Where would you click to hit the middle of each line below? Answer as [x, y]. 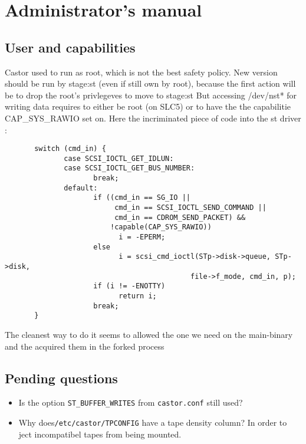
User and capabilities [70, 47]
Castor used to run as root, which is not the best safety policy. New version [141, 72]
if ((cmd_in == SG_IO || [142, 198]
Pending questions [61, 378]
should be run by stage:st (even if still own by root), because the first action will [150, 83]
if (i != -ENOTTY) [129, 286]
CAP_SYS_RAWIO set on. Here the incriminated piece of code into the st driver [153, 118]
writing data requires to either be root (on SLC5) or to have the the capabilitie [148, 106]
